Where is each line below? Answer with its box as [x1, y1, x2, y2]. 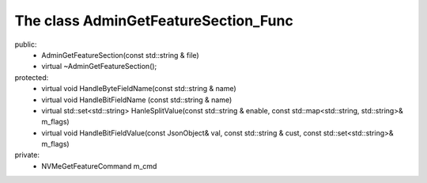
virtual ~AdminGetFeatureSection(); [41, 62, 157, 71]
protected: [14, 72, 49, 82]
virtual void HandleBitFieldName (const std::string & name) [41, 95, 232, 105]
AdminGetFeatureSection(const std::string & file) [41, 50, 199, 59]
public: [14, 40, 37, 49]
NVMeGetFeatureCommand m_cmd [41, 161, 157, 170]
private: [14, 151, 40, 160]
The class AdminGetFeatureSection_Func [14, 12, 294, 29]
